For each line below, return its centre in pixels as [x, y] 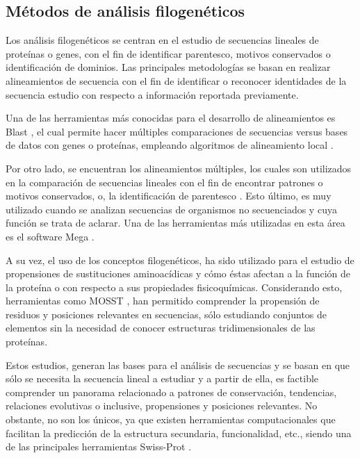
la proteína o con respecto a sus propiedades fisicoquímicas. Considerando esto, [174, 287]
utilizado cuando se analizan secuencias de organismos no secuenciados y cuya [171, 209]
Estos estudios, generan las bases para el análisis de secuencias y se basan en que [178, 365]
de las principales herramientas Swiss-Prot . [99, 447]
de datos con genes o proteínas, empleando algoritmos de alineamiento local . [170, 145]
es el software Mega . [50, 236]
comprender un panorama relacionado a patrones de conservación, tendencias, [171, 392]
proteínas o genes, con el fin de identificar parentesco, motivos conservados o [168, 53]
